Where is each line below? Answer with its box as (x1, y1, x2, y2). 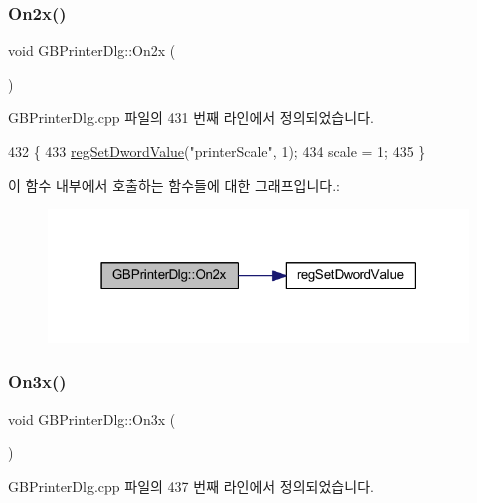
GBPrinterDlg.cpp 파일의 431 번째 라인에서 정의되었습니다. (8, 107, 374, 128)
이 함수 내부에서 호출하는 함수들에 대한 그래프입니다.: (8, 174, 340, 195)
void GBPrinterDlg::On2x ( (8, 40, 176, 61)
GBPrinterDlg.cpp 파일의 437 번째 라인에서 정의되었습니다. (8, 475, 374, 496)
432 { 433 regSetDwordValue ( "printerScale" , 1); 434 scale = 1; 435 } (8, 141, 426, 161)
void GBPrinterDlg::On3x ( (8, 408, 176, 429)
